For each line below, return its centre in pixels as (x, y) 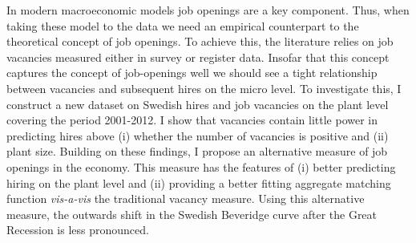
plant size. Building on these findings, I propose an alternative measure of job (197, 151)
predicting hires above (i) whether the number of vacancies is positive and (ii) (198, 135)
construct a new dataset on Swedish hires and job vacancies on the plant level (198, 104)
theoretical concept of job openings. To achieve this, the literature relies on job (200, 41)
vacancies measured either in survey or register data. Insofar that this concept (198, 57)
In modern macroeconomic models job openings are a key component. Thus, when (208, 10)
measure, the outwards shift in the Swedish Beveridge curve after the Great (192, 214)
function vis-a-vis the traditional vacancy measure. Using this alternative (186, 198)
